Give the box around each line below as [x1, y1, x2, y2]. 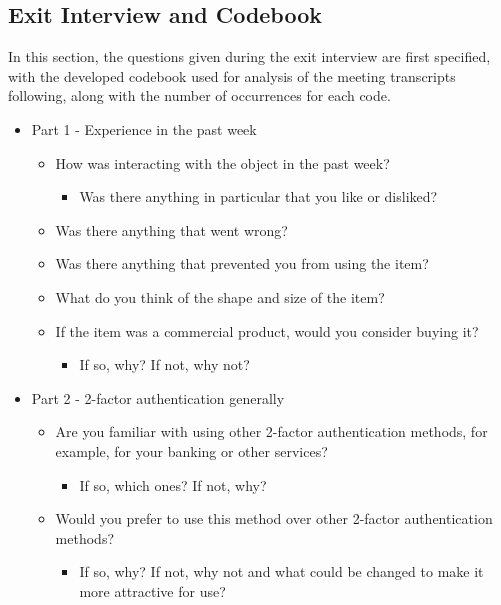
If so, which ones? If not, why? [79, 474, 267, 495]
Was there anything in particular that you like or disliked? [79, 186, 438, 207]
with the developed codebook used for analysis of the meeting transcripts [8, 65, 456, 86]
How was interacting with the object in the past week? [55, 152, 390, 173]
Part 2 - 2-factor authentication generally [31, 387, 285, 408]
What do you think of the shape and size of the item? [55, 286, 385, 307]
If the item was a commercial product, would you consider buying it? [55, 320, 479, 341]
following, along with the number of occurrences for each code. [8, 85, 391, 106]
